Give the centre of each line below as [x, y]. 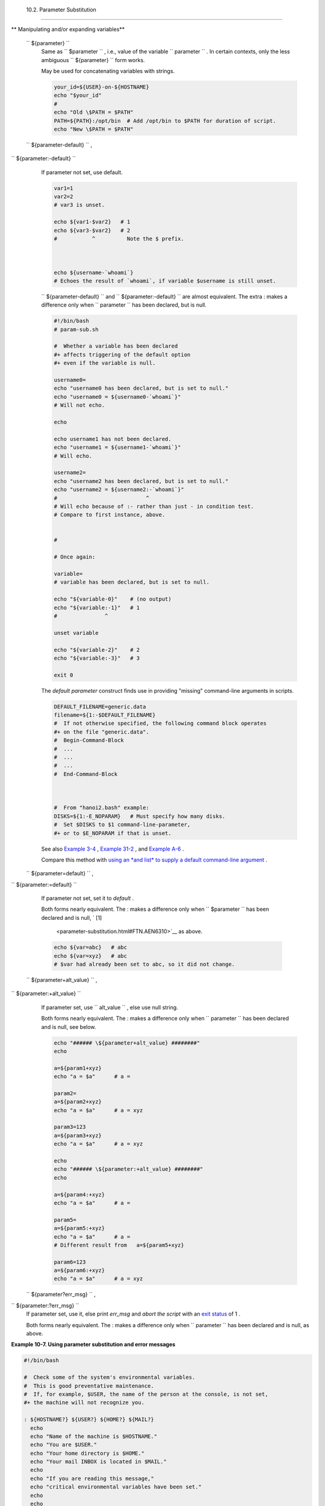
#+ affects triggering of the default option [122, 355]
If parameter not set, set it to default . [88, 898]
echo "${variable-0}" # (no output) [113, 599]
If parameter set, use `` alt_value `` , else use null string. [110, 1007]
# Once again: [75, 557]
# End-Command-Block [86, 774]
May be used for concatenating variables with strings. [108, 71]
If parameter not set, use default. [82, 172]
